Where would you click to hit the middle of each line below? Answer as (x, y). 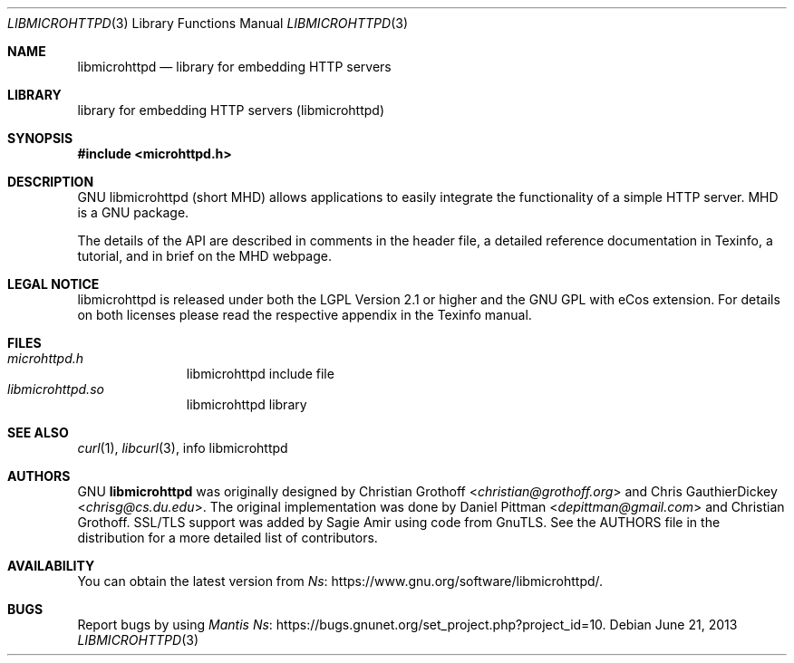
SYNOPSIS (40, 138)
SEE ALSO (38, 432)
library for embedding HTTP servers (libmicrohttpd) (231, 110)
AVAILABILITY (51, 566)
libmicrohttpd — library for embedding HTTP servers (234, 67)
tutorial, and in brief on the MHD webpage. (204, 256)
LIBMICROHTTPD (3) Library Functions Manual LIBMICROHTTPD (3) (208, 23)
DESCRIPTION (51, 182)
